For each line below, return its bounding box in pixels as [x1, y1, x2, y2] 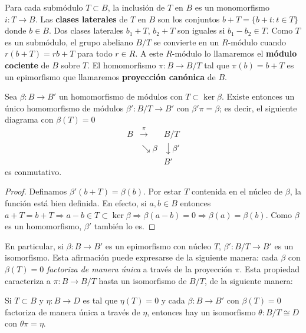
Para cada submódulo [5, 1, 83, 13]
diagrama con [5, 113, 54, 126]
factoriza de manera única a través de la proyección [46, 262, 232, 275]
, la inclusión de [107, 1, 165, 13]
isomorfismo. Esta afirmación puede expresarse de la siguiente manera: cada [5, 251, 278, 263]
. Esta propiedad [239, 262, 300, 275]
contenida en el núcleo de [192, 185, 283, 197]
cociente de [5, 58, 50, 71]
